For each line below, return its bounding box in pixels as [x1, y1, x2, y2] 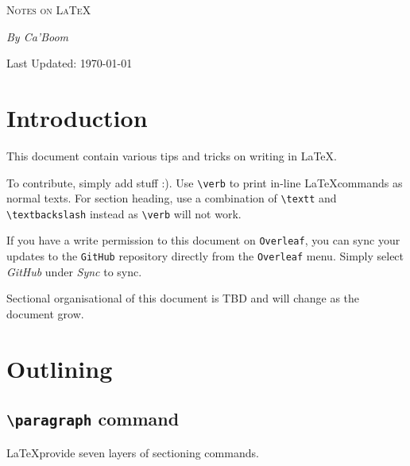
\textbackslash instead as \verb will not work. [6, 205, 242, 221]
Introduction [6, 101, 148, 133]
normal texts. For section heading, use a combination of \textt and [6, 190, 337, 206]
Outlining [6, 352, 113, 384]
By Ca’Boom [6, 28, 69, 44]
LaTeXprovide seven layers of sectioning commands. [6, 444, 259, 460]
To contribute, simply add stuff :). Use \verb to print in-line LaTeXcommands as [6, 174, 403, 191]
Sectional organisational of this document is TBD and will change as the [6, 290, 360, 306]
